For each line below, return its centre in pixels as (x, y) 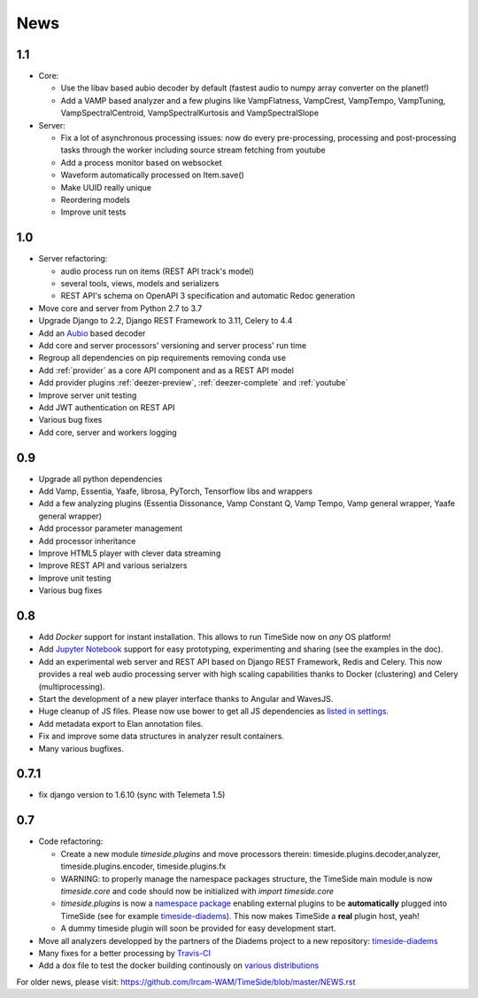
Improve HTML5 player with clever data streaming (130, 553)
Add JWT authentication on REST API (107, 407)
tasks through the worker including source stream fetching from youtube (193, 150)
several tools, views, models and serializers (140, 284)
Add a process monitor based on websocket (141, 162)
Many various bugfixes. (81, 748)
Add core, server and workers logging (108, 432)
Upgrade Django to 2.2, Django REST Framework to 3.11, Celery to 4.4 (166, 321)
